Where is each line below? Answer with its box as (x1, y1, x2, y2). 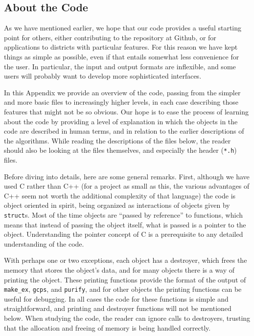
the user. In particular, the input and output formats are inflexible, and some (4, 61, 236, 71)
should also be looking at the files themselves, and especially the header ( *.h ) (4, 145, 237, 155)
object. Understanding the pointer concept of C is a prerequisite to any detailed (4, 229, 243, 239)
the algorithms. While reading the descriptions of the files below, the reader (4, 135, 231, 145)
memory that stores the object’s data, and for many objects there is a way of (4, 264, 235, 275)
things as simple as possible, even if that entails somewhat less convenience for (4, 51, 239, 61)
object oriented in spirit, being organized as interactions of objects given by (4, 200, 230, 210)
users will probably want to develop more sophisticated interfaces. (4, 71, 202, 81)
